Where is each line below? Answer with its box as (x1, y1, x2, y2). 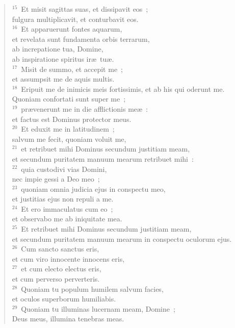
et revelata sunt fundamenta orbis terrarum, (12, 33, 150, 44)
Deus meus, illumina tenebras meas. (12, 313, 124, 324)
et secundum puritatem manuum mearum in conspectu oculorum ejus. (12, 233, 232, 244)
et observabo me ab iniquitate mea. (12, 213, 122, 224)
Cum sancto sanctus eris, (21, 243, 99, 254)
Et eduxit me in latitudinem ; (21, 123, 115, 134)
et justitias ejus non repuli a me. (12, 193, 114, 204)
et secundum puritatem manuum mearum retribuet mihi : (12, 153, 194, 164)
